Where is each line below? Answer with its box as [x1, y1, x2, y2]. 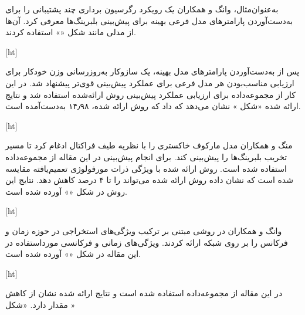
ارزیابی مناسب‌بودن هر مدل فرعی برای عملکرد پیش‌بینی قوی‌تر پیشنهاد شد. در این [5, 76, 294, 89]
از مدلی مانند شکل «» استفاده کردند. [5, 26, 136, 38]
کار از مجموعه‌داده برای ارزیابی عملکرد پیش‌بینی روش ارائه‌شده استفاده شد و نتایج [5, 88, 296, 100]
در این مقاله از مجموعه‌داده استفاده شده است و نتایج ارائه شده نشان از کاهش [5, 287, 283, 299]
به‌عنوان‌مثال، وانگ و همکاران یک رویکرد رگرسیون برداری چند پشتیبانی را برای [5, 3, 279, 15]
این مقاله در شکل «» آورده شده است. [5, 248, 141, 260]
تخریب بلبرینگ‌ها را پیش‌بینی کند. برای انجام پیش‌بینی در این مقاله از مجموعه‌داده [5, 150, 287, 162]
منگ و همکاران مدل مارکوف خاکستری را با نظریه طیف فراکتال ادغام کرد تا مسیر [5, 139, 293, 151]
